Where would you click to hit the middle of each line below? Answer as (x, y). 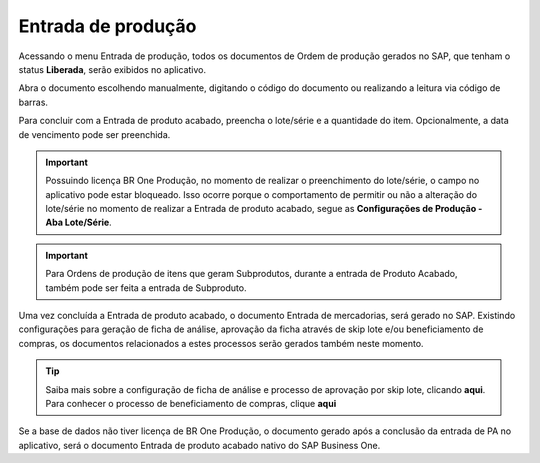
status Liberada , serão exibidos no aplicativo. (112, 69)
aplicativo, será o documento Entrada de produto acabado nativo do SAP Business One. (199, 445)
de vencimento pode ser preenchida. (94, 134)
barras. (33, 102)
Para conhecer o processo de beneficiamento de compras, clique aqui (191, 403)
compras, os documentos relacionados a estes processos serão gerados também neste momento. (221, 343)
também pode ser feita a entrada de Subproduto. (146, 287)
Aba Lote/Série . (78, 222)
